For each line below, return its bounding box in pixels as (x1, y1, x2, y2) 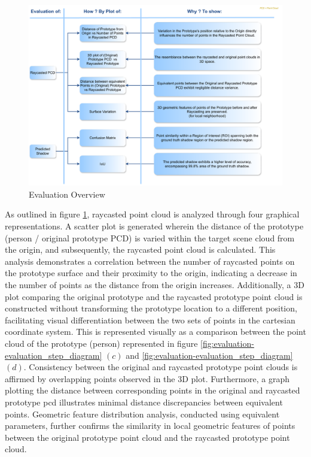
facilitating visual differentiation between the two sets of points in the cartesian (5, 313, 295, 326)
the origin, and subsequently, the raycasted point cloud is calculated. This (5, 243, 276, 256)
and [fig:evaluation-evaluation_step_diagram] (126, 349, 293, 361)
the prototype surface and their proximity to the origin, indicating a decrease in (5, 267, 297, 279)
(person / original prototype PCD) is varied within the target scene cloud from (5, 231, 295, 244)
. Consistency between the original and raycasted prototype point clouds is (23, 361, 298, 373)
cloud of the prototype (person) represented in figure (5, 337, 198, 349)
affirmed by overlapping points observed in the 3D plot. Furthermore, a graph (5, 372, 290, 385)
